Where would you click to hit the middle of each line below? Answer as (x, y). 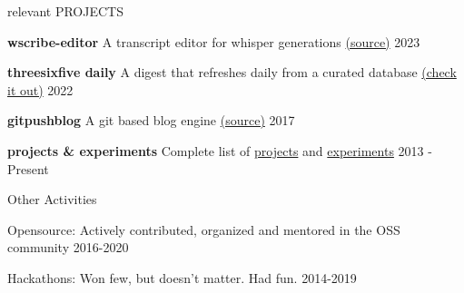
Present (28, 168)
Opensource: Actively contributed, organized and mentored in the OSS (204, 229)
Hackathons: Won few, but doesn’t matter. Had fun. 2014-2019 (182, 277)
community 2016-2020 (68, 247)
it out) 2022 (40, 89)
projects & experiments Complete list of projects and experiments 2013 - (220, 150)
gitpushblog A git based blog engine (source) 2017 (151, 120)
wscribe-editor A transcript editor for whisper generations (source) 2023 (214, 41)
